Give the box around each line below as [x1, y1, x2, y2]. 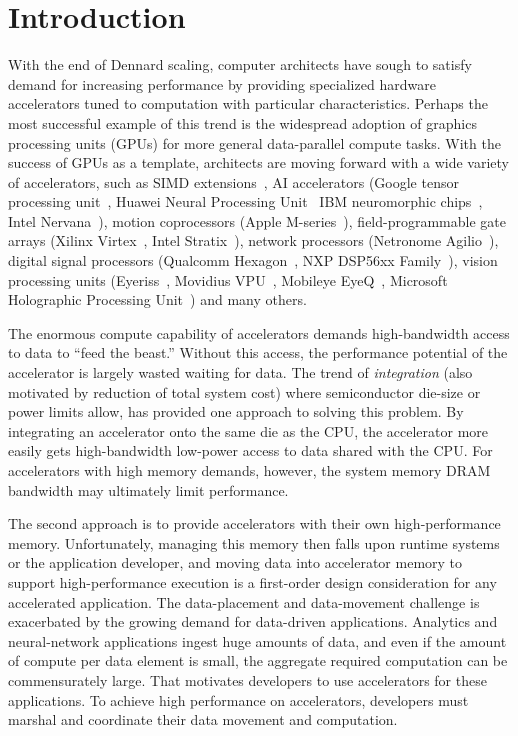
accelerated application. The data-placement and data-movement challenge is [8, 591, 480, 612]
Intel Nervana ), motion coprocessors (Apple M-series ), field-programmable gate [8, 210, 506, 231]
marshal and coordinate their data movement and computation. [8, 709, 398, 730]
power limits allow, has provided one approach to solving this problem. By [8, 401, 464, 422]
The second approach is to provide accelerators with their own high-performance [8, 513, 501, 534]
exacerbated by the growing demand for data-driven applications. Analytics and [8, 611, 498, 632]
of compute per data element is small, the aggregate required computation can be [8, 650, 508, 671]
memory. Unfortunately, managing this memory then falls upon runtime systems [8, 532, 500, 553]
